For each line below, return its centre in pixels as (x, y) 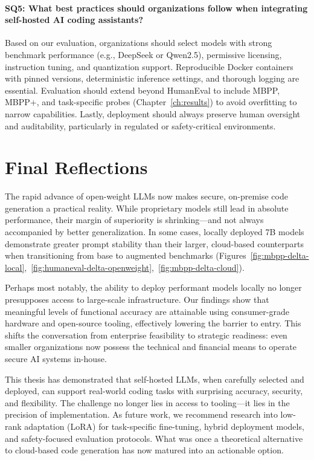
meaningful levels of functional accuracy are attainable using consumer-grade (147, 311)
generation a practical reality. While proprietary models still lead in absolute (147, 208)
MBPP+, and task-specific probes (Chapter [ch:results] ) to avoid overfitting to (151, 102)
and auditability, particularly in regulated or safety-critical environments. (140, 125)
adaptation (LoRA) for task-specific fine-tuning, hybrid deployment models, (164, 426)
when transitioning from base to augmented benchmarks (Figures (126, 255)
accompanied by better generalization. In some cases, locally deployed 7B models (155, 232)
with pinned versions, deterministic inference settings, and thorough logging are (152, 78)
